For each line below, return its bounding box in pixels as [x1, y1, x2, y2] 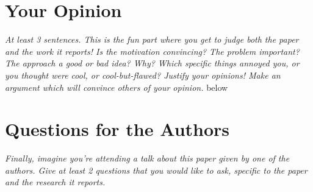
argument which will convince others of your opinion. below [5, 80, 228, 93]
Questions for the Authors [5, 116, 230, 141]
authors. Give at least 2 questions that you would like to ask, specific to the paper [5, 163, 308, 176]
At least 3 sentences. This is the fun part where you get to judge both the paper [5, 33, 299, 46]
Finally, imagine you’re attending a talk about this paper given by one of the [5, 152, 290, 165]
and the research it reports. [5, 176, 106, 188]
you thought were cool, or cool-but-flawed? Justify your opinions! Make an [5, 68, 281, 81]
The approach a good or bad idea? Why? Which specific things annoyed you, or [5, 57, 300, 69]
